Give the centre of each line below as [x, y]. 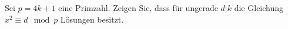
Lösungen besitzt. [92, 19]
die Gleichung [259, 8]
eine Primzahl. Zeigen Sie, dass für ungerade [138, 8]
